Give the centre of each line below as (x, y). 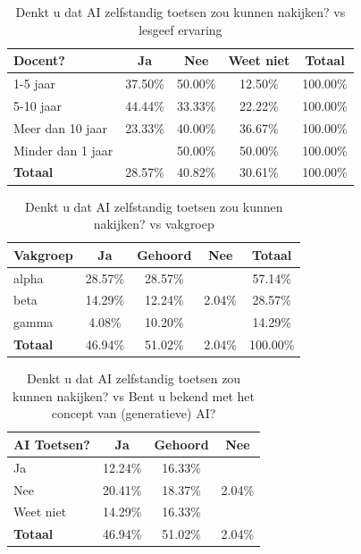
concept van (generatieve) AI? (134, 413)
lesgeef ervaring (180, 29)
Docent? (39, 60)
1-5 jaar (35, 84)
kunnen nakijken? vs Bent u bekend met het (134, 395)
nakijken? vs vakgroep (154, 224)
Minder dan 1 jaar (63, 150)
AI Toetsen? (52, 444)
